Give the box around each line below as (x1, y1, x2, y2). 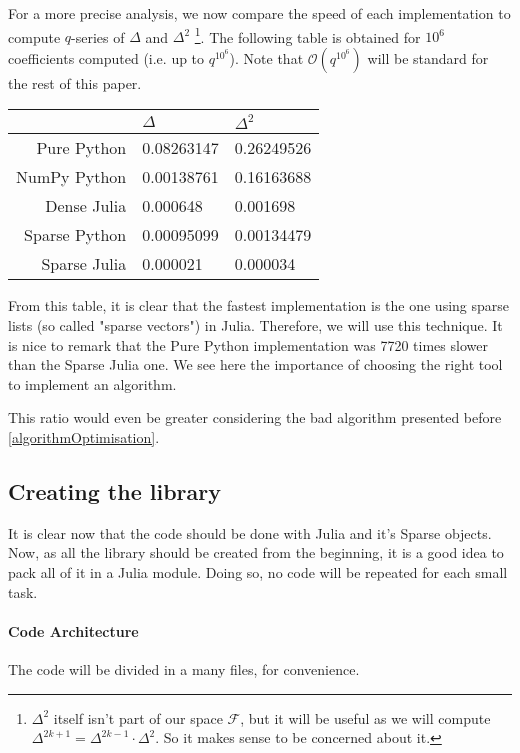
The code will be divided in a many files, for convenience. (8, 658, 360, 679)
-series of (71, 26, 125, 47)
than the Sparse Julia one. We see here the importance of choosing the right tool (8, 354, 503, 375)
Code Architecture (8, 620, 139, 641)
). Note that (229, 47, 304, 68)
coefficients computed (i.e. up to (8, 47, 205, 68)
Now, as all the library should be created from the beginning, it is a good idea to (8, 542, 504, 563)
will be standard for (367, 47, 489, 68)
